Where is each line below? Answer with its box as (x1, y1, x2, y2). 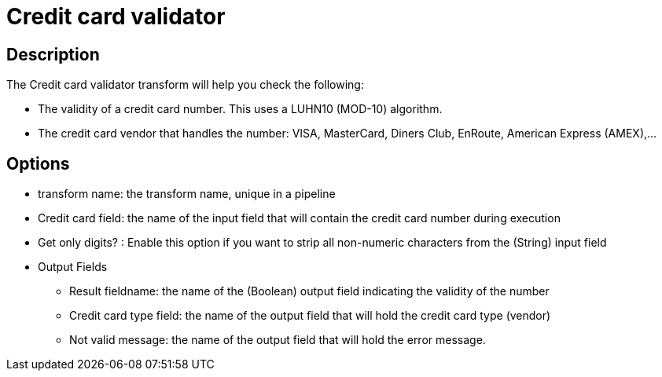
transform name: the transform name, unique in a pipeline (38, 187, 336, 201)
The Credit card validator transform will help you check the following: (6, 78, 364, 92)
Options (6, 153, 70, 174)
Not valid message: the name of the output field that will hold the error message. (69, 333, 486, 347)
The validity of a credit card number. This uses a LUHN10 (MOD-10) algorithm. (38, 102, 443, 116)
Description (6, 44, 100, 64)
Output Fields (38, 260, 108, 274)
